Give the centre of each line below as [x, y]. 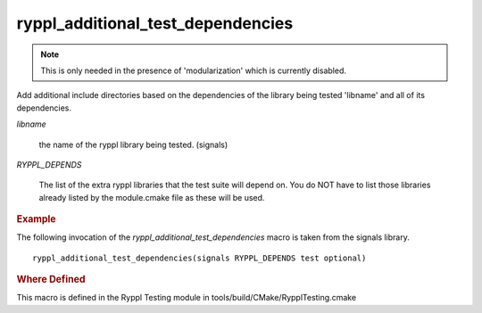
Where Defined [51, 279]
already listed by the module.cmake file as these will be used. [152, 197]
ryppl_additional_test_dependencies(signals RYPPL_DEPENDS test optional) [199, 258]
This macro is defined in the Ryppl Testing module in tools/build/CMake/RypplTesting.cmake [187, 298]
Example [37, 219]
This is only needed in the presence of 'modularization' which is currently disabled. [194, 70]
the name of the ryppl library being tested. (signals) [133, 144]
